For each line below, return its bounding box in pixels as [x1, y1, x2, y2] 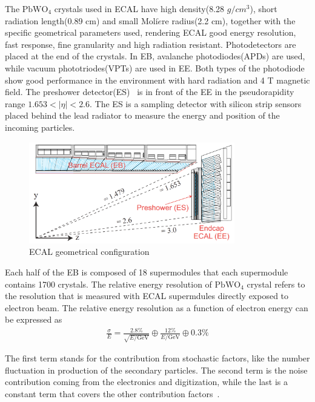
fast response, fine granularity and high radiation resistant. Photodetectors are [5, 38, 296, 50]
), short [250, 2, 277, 15]
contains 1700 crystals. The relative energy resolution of [5, 277, 212, 290]
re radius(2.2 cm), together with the [162, 14, 296, 27]
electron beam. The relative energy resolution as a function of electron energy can [5, 301, 308, 314]
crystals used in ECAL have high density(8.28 [54, 2, 225, 15]
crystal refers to [247, 277, 305, 290]
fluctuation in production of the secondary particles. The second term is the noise [5, 363, 308, 376]
